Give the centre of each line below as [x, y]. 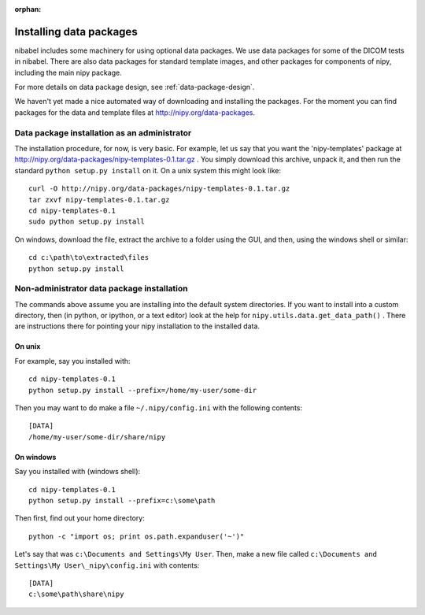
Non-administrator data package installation [101, 289]
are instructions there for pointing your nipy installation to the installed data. [137, 326]
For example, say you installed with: [72, 361]
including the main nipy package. [68, 72]
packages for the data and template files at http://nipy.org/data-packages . [135, 112]
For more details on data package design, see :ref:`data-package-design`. [135, 87]
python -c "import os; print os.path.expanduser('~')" [137, 536]
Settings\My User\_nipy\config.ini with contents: [107, 565]
